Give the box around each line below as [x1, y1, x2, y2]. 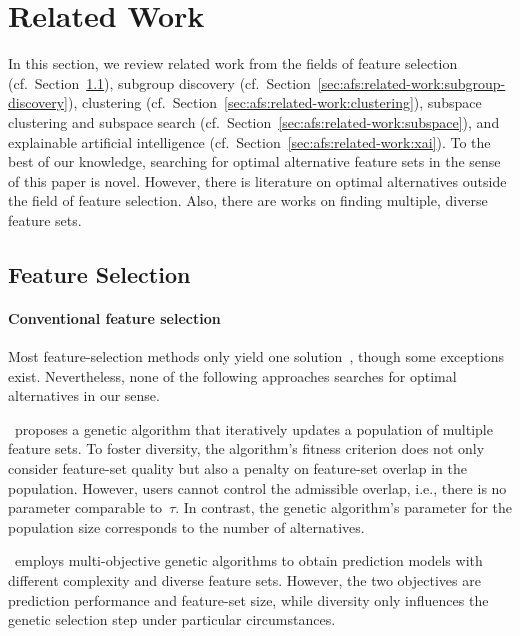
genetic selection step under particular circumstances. [8, 609, 336, 630]
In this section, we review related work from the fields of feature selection [8, 53, 458, 74]
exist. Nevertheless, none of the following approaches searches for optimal [8, 365, 457, 386]
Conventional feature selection [8, 307, 221, 328]
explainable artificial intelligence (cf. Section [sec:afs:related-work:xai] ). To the [8, 131, 491, 152]
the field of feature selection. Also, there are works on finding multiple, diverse [8, 190, 488, 211]
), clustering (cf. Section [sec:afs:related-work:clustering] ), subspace [68, 92, 482, 113]
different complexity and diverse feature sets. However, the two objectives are [8, 569, 481, 590]
